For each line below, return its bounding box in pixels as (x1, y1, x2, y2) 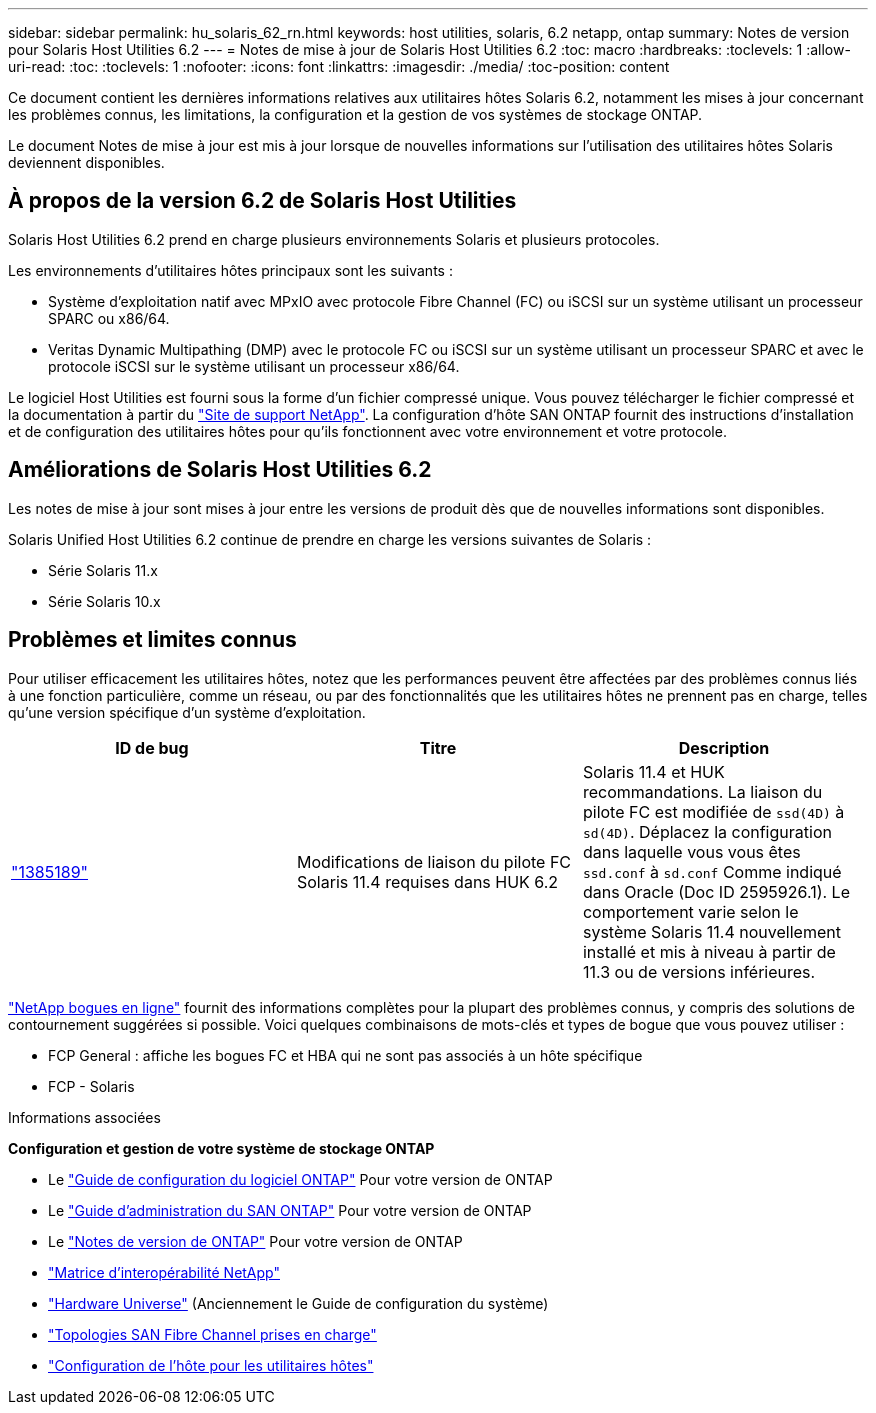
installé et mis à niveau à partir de (582, 941, 836, 962)
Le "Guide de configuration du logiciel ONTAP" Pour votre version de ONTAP (48, 1170, 553, 1188)
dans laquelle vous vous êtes (582, 841, 801, 862)
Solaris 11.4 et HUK (582, 761, 725, 782)
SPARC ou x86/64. (48, 309, 170, 327)
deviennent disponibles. (8, 154, 165, 171)
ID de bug (115, 737, 189, 758)
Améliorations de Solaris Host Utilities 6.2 (8, 457, 432, 483)
